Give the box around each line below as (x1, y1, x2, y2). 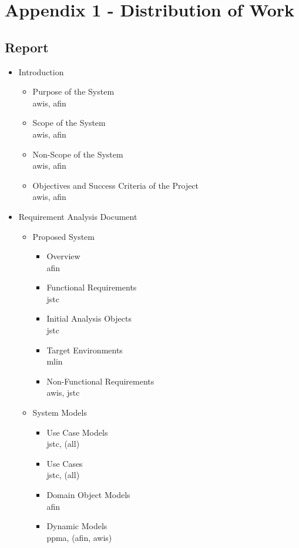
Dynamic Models (46, 520, 107, 532)
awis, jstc (46, 386, 80, 399)
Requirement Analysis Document (18, 210, 137, 222)
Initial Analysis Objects (46, 312, 132, 325)
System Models (32, 406, 87, 419)
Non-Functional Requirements (46, 375, 154, 387)
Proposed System (32, 230, 95, 242)
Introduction (18, 65, 64, 78)
